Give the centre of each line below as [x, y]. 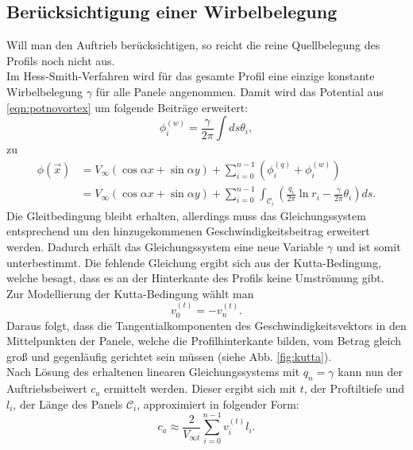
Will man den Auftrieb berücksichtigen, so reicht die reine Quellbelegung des [193, 45]
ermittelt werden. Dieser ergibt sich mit [201, 388]
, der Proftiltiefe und [354, 388]
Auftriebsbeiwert [47, 388]
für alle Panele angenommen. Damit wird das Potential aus [239, 91]
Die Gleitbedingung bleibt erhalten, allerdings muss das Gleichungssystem [186, 215]
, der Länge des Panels [68, 403]
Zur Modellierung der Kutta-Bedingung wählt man [130, 293]
